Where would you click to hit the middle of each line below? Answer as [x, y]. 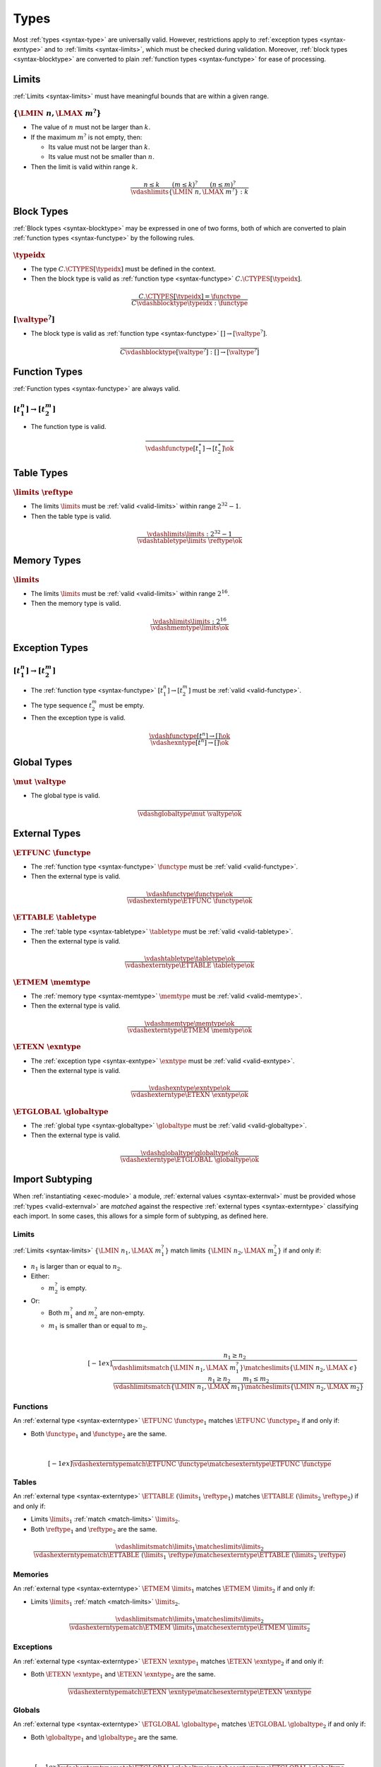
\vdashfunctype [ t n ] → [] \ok [190, 735]
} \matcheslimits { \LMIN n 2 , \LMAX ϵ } [298, 1368]
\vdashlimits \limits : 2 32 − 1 [190, 533]
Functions [31, 1407]
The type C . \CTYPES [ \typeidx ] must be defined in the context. [123, 269]
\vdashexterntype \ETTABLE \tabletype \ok [189, 965]
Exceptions [33, 1647]
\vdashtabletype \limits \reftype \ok [189, 540]
